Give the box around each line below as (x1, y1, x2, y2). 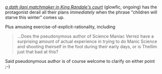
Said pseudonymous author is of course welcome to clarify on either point (5, 58, 155, 64)
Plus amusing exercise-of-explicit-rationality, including (5, 24, 115, 30)
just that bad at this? (17, 49, 58, 55)
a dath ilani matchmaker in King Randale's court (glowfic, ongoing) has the (5, 4, 157, 10)
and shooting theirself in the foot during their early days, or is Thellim (17, 44, 157, 49)
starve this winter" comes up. (5, 15, 65, 20)
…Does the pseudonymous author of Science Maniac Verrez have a (17, 34, 154, 39)
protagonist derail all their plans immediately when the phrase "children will (5, 9, 158, 15)
